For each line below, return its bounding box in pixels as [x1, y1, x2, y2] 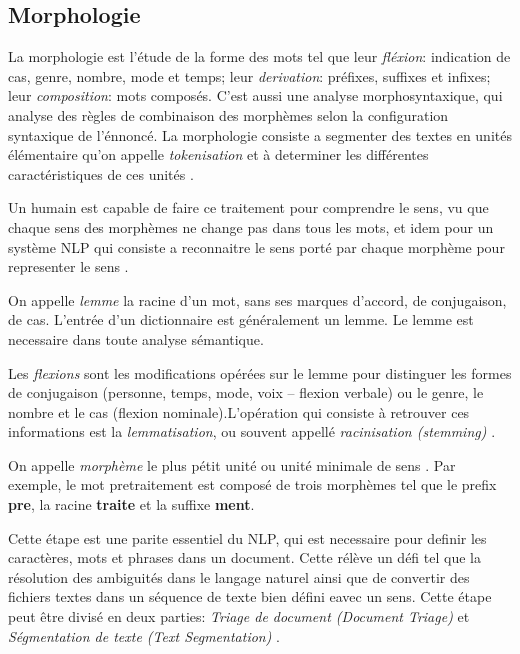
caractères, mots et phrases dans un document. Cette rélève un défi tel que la [8, 547, 481, 568]
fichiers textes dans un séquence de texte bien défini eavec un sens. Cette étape [8, 586, 492, 607]
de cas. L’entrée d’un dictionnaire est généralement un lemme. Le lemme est [8, 309, 474, 330]
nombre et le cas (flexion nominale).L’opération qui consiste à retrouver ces [8, 401, 470, 422]
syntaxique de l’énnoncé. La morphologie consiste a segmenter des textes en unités [8, 124, 512, 145]
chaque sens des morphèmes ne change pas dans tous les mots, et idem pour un [8, 216, 494, 237]
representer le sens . [8, 256, 129, 277]
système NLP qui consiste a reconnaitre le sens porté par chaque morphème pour [8, 236, 505, 257]
